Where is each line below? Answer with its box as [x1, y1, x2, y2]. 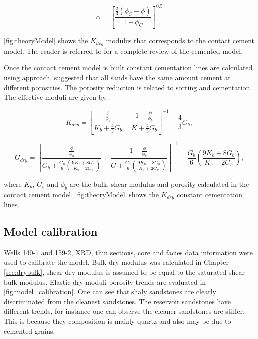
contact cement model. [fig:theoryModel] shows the [4, 189, 159, 199]
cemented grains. [4, 325, 55, 336]
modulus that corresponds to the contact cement [106, 35, 254, 46]
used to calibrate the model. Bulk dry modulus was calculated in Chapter [4, 257, 229, 267]
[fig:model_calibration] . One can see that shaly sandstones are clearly [4, 286, 216, 297]
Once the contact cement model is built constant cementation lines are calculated [4, 62, 253, 73]
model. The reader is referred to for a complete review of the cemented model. [4, 45, 243, 56]
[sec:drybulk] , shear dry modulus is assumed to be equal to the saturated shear [4, 266, 245, 277]
